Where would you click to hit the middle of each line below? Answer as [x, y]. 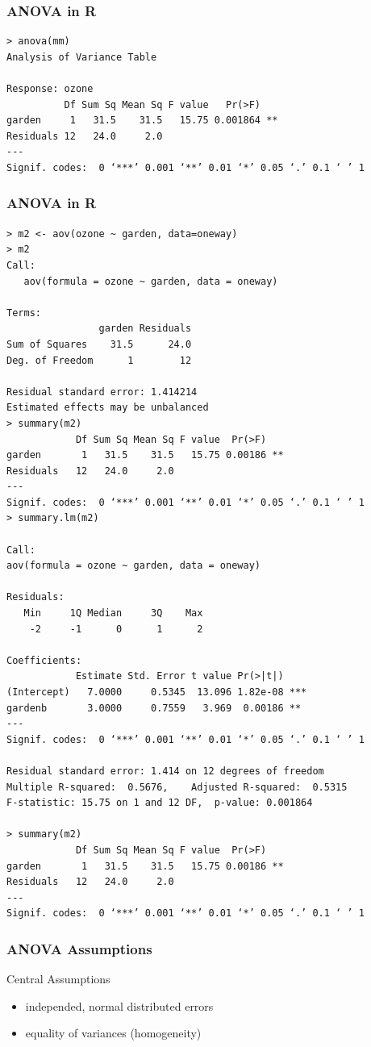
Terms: [24, 313]
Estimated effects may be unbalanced [108, 408]
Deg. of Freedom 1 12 [99, 360]
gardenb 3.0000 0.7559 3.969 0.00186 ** [154, 708]
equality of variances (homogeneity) [113, 1033]
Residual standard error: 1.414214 [102, 392]
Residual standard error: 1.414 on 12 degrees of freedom [165, 771]
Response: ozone [50, 89]
